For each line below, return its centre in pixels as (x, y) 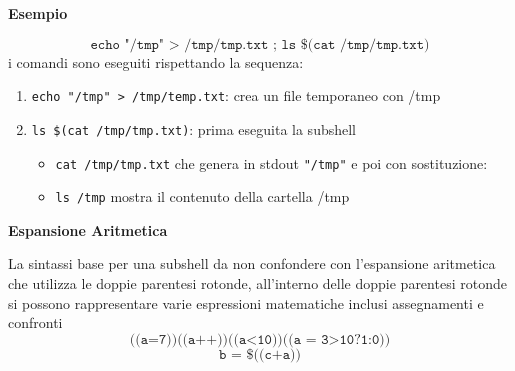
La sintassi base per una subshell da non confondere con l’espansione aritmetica (252, 263)
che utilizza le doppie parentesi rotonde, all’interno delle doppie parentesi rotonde (257, 283)
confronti (35, 322)
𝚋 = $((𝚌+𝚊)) (260, 354)
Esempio (38, 13)
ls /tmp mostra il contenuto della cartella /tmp (202, 196)
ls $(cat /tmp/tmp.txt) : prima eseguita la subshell (194, 128)
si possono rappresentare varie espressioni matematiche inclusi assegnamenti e (246, 302)
